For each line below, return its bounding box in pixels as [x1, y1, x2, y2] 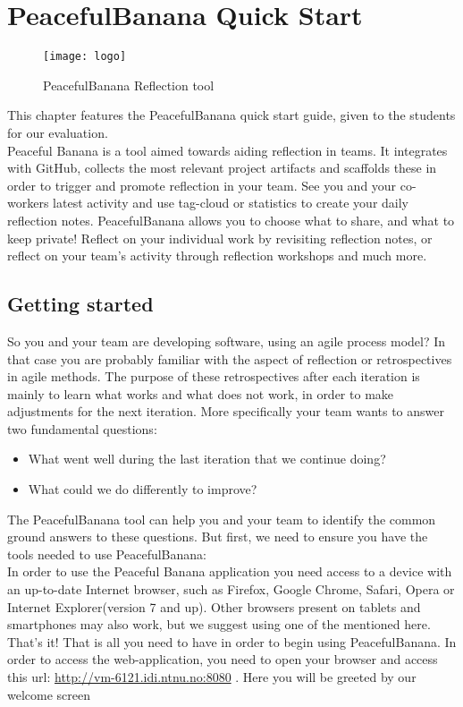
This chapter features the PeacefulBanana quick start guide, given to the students [7, 106, 456, 124]
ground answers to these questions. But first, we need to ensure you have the [7, 527, 428, 546]
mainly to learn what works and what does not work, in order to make [7, 384, 394, 403]
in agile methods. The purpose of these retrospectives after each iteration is [7, 367, 420, 386]
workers [7, 193, 49, 212]
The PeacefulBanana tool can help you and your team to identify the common [7, 509, 436, 528]
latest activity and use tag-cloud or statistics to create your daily [53, 193, 409, 212]
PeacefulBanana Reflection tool [43, 75, 215, 94]
